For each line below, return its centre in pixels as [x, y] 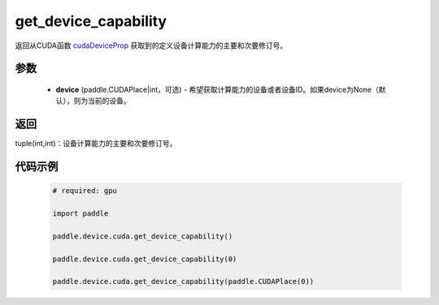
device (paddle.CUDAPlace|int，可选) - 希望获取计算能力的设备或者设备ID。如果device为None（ [217, 89]
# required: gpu [85, 191]
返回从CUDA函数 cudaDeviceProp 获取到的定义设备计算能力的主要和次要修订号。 [151, 45]
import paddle [80, 214]
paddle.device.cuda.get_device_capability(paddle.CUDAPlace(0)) [183, 281]
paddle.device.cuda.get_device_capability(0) [145, 259]
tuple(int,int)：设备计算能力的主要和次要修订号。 [96, 144]
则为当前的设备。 [102, 101]
